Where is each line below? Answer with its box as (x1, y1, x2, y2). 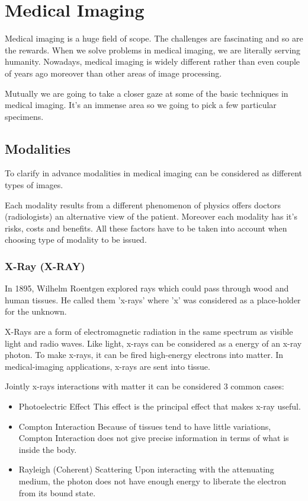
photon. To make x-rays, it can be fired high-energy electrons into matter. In (5, 348, 284, 361)
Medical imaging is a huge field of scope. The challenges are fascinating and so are (5, 32, 303, 45)
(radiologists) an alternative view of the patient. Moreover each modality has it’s (5, 210, 297, 223)
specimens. (5, 110, 44, 122)
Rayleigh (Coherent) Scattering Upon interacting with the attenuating (18, 463, 274, 475)
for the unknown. (5, 305, 67, 318)
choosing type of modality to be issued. (5, 233, 147, 246)
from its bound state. (18, 486, 96, 499)
